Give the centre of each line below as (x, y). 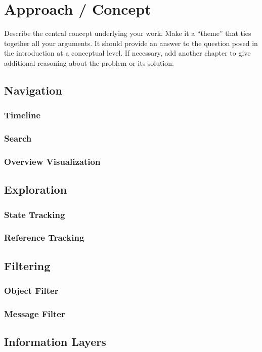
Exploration (36, 189)
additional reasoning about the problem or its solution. (89, 62)
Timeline (23, 115)
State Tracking (35, 214)
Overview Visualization (52, 161)
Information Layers (55, 342)
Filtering (27, 265)
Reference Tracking (44, 237)
